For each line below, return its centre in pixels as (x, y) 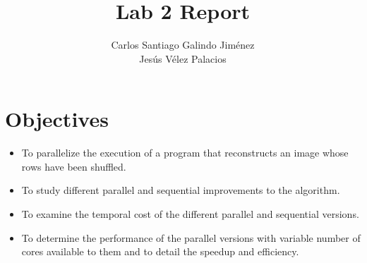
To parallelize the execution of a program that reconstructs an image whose (185, 153)
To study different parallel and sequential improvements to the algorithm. (181, 190)
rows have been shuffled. (74, 166)
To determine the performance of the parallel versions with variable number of (191, 237)
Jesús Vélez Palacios (183, 58)
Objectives (57, 119)
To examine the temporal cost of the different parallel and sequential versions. (190, 214)
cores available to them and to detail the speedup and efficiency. (160, 251)
